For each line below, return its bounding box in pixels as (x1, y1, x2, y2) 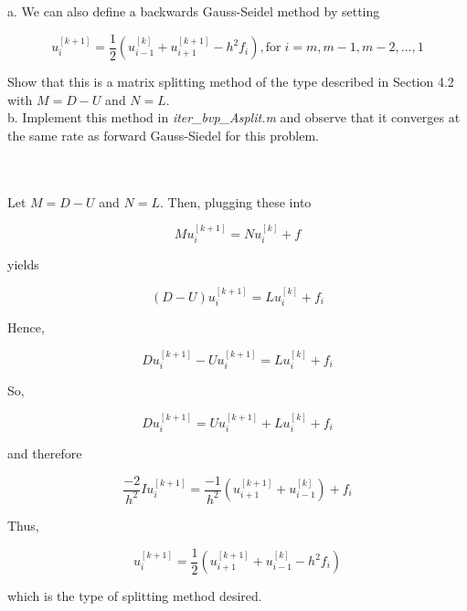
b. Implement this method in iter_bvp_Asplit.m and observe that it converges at (7, 108, 461, 127)
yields (7, 255, 39, 274)
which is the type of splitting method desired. (7, 586, 262, 605)
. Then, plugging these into (159, 192, 312, 211)
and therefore (7, 443, 82, 462)
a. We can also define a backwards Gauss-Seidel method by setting (7, 2, 380, 20)
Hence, (7, 318, 45, 337)
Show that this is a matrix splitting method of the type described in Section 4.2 (7, 72, 454, 91)
